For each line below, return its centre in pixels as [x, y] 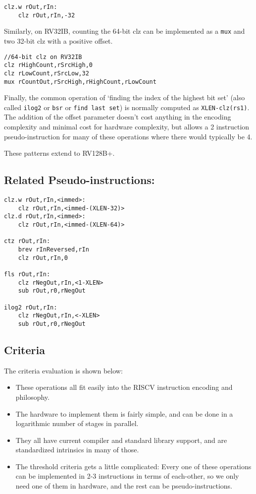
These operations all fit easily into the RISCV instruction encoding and [124, 387]
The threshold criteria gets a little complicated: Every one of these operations [133, 466]
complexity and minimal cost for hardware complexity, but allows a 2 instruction [127, 127]
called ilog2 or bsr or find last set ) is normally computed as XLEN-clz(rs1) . [127, 107]
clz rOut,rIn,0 [43, 258]
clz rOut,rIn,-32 [47, 15]
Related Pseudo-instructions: [79, 180]
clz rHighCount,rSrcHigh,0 [48, 65]
